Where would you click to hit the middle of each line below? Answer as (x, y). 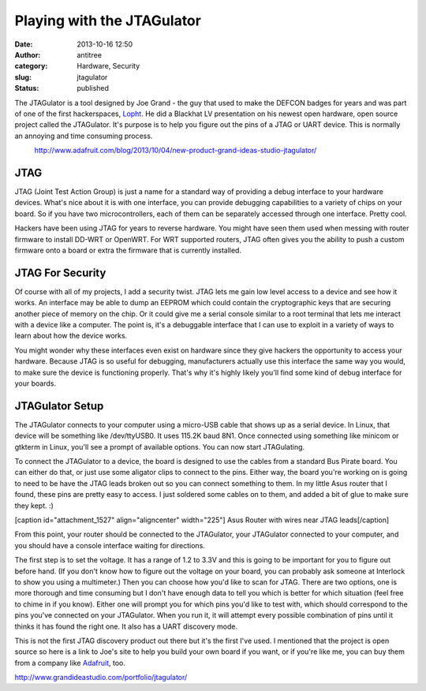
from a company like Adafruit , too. (70, 663)
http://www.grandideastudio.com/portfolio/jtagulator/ (101, 678)
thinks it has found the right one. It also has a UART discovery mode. (126, 626)
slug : (23, 77)
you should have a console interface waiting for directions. (110, 545)
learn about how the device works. (71, 336)
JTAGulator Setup (59, 406)
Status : (27, 88)
